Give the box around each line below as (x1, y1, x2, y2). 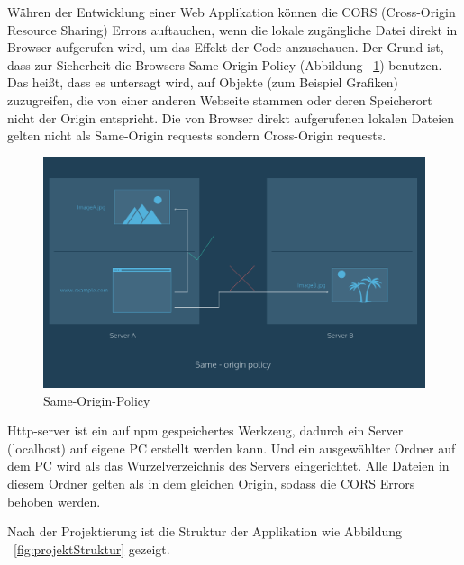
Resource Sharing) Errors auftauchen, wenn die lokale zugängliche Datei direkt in (7, 20, 458, 39)
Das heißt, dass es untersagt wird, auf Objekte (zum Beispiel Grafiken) (7, 73, 398, 92)
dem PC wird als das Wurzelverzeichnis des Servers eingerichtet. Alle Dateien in (7, 456, 450, 475)
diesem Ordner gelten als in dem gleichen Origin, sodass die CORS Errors (7, 474, 415, 493)
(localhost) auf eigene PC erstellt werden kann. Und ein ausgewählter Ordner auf (7, 438, 456, 457)
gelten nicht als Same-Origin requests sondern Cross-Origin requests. (7, 126, 387, 145)
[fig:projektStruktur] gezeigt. (14, 539, 170, 558)
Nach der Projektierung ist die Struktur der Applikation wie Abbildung (7, 522, 403, 541)
